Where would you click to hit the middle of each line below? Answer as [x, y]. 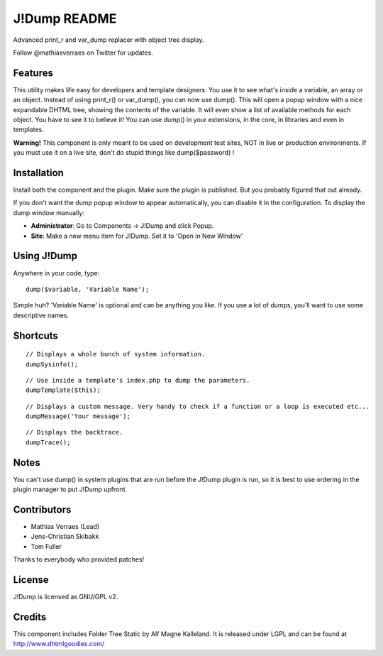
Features [33, 73]
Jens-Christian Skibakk [65, 537]
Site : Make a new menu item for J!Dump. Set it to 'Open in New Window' [137, 236]
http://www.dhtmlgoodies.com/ [59, 644]
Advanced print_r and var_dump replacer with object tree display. [109, 40]
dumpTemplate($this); [63, 390]
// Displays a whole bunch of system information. [116, 354]
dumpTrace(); [48, 442]
